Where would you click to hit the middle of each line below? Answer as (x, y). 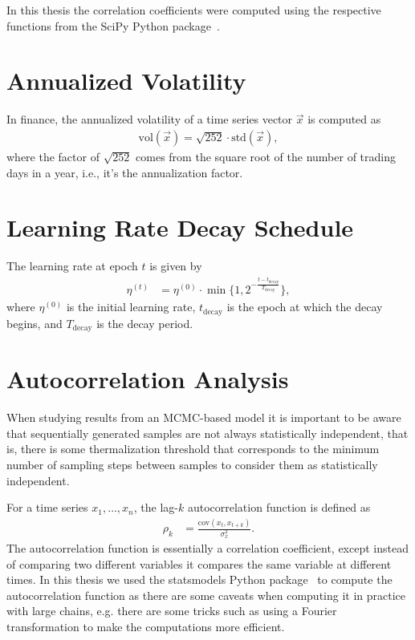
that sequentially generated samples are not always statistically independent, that (207, 433)
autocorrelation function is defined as (279, 507)
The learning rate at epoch (72, 266)
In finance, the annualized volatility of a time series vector (150, 119)
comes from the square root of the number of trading (266, 156)
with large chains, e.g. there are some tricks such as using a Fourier (172, 611)
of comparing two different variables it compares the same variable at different (199, 563)
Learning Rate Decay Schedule (180, 227)
